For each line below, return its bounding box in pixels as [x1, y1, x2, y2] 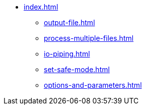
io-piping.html [44, 49, 90, 58]
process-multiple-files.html [44, 34, 134, 42]
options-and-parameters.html [44, 81, 142, 89]
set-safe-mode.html [44, 65, 110, 74]
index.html [24, 3, 58, 11]
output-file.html [44, 18, 95, 27]
